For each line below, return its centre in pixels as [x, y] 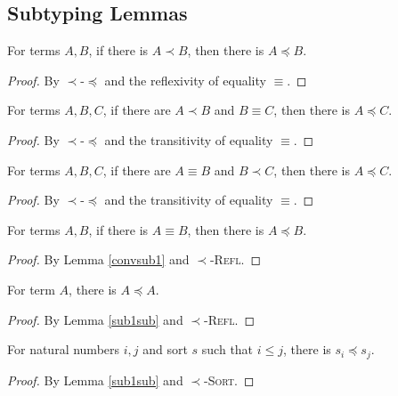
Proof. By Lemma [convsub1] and [98, 259]
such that [227, 349]
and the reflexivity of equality [185, 80]
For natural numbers [64, 349]
